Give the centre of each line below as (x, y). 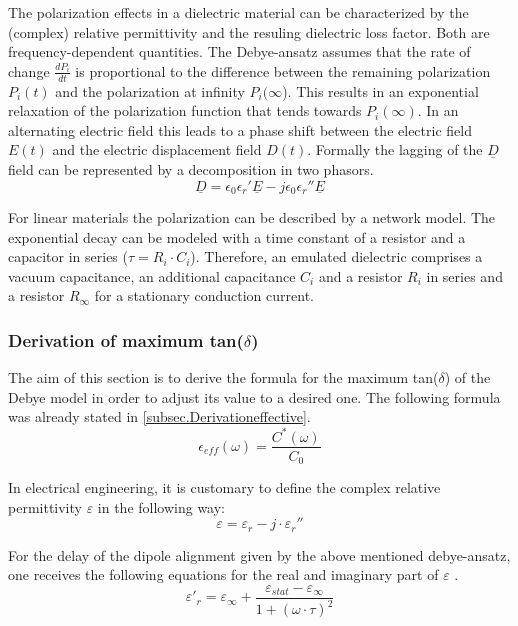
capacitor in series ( (68, 256)
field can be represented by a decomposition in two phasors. (191, 168)
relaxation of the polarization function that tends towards (185, 110)
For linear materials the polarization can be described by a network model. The (252, 217)
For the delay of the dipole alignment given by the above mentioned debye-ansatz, (259, 554)
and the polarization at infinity (150, 90)
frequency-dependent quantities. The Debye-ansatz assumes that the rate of (239, 51)
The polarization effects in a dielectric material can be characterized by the (238, 12)
